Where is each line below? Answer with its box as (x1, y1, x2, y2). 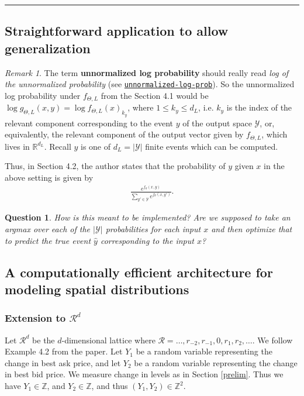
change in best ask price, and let (5, 356, 121, 369)
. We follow (252, 333, 293, 346)
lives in (5, 140, 30, 152)
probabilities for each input (105, 223, 201, 235)
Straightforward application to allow (5, 22, 229, 40)
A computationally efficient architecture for (5, 263, 273, 281)
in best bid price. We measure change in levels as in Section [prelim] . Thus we (5, 368, 284, 380)
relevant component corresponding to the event (5, 116, 173, 129)
